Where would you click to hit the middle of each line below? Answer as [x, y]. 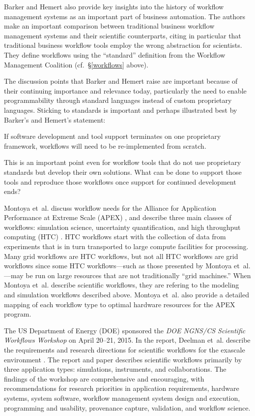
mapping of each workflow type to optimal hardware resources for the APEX [120, 304]
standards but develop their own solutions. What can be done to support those [123, 172]
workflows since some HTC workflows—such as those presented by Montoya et [122, 266]
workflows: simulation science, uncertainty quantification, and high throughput [122, 227]
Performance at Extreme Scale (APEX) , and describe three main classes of [118, 217]
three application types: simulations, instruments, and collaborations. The [115, 369]
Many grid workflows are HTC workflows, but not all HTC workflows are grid [121, 256]
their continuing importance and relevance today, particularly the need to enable [125, 90]
